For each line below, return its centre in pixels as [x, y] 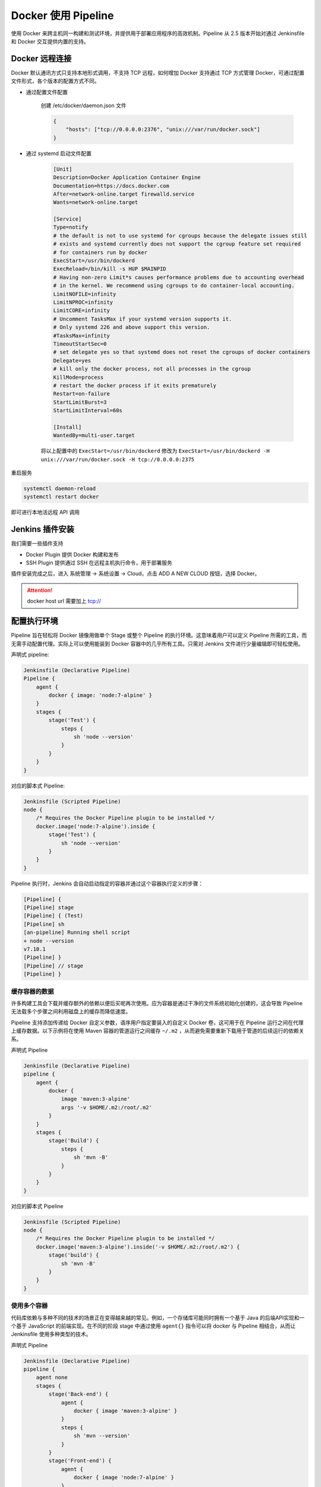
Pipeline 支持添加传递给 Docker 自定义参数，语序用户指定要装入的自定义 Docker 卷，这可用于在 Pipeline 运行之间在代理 [157, 1022]
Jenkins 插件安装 [43, 529]
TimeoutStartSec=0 [80, 344]
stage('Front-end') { [80, 1461]
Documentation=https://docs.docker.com [111, 186]
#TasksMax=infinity [81, 335]
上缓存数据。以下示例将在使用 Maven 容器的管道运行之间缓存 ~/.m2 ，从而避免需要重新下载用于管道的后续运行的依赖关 [158, 1031]
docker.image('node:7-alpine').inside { [96, 826]
